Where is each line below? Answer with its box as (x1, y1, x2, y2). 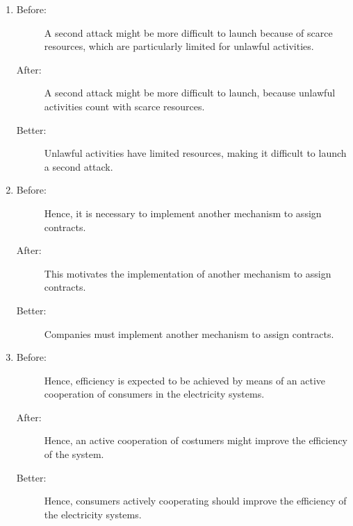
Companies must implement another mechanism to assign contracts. (44, 326, 334, 341)
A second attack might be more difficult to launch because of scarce (44, 25, 333, 40)
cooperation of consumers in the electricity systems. (44, 387, 265, 401)
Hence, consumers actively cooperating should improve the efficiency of (44, 493, 347, 508)
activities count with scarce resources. (44, 99, 205, 113)
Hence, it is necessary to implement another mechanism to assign (44, 205, 322, 220)
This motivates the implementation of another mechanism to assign (44, 266, 331, 280)
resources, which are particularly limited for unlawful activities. (44, 39, 314, 53)
